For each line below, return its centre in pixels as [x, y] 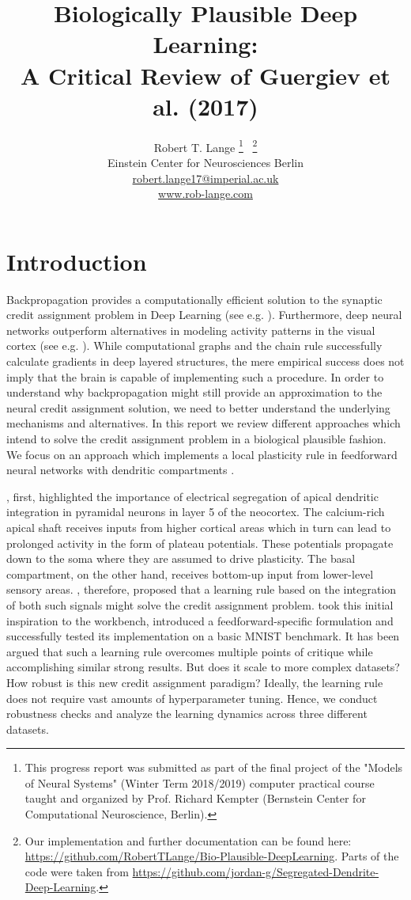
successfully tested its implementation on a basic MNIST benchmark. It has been [203, 636]
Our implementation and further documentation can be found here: [188, 840]
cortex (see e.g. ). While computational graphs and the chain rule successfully [194, 346]
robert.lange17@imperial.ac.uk [205, 178]
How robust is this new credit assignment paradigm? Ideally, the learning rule [195, 682]
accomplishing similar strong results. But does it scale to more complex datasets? [203, 667]
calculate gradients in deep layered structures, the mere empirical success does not [205, 361]
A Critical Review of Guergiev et [205, 75]
